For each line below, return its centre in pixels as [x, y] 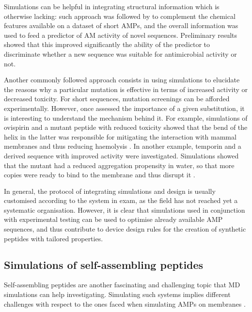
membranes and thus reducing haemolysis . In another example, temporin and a [123, 146]
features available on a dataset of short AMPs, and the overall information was [121, 25]
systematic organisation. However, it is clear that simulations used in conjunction [125, 210]
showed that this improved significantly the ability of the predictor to [107, 44]
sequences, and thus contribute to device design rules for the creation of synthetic [125, 229]
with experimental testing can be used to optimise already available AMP [113, 219]
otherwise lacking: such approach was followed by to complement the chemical [120, 16]
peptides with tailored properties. [54, 238]
